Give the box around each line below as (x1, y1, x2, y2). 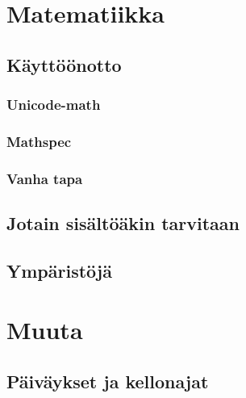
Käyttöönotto (6, 52, 122, 77)
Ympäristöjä (6, 258, 112, 283)
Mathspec (6, 131, 72, 151)
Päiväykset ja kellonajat (6, 369, 209, 394)
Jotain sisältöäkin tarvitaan (6, 211, 240, 236)
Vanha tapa (6, 168, 83, 188)
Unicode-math (6, 94, 101, 115)
